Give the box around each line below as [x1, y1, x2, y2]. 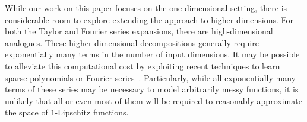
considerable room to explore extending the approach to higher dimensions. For [5, 13, 294, 25]
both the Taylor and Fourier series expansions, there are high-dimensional [5, 25, 273, 37]
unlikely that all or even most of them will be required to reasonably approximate [5, 94, 302, 107]
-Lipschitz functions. [55, 106, 129, 118]
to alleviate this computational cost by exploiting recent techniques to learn [5, 59, 280, 72]
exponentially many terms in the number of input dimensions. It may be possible [5, 48, 300, 60]
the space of [5, 106, 48, 118]
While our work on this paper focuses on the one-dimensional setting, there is [5, 2, 287, 14]
